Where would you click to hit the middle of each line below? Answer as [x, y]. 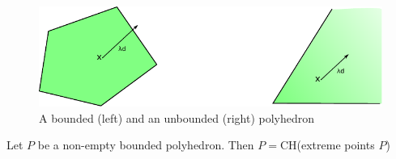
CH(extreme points [327, 145]
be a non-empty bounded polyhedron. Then [146, 145]
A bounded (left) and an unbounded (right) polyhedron [177, 117]
